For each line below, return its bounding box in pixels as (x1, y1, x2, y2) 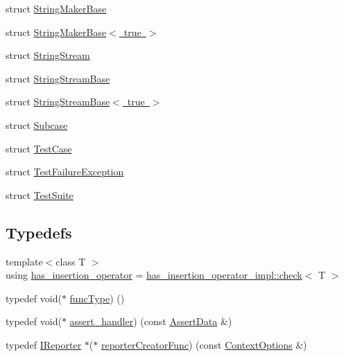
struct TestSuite (6, 187, 74, 202)
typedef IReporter (6, 337, 82, 351)
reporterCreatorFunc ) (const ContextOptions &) (101, 337, 307, 351)
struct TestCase (6, 141, 72, 155)
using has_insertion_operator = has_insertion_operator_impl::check (6, 268, 302, 282)
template (6, 254, 43, 268)
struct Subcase (6, 117, 68, 132)
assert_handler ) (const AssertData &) (69, 314, 232, 329)
